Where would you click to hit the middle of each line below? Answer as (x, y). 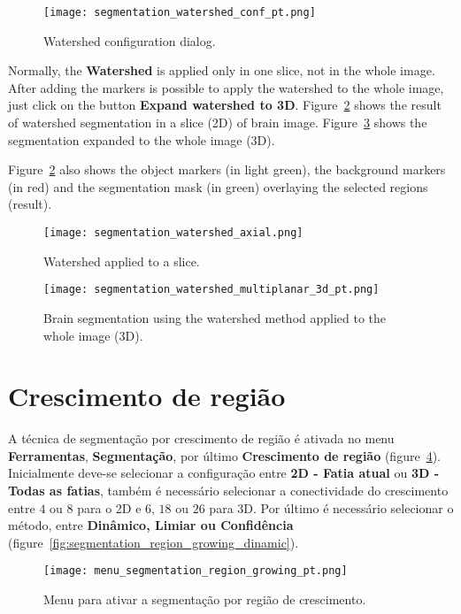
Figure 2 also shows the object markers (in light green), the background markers (227, 169)
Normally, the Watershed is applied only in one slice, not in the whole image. (222, 70)
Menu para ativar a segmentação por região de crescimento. (205, 599)
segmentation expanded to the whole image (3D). (142, 139)
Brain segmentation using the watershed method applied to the (215, 317)
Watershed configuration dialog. (130, 40)
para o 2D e (109, 507)
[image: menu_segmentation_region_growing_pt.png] (196, 571)
